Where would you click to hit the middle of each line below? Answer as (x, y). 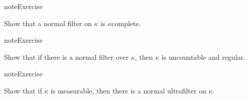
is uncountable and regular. (203, 57)
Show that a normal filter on (48, 23)
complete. (126, 23)
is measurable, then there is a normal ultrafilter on (128, 90)
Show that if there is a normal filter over (66, 57)
